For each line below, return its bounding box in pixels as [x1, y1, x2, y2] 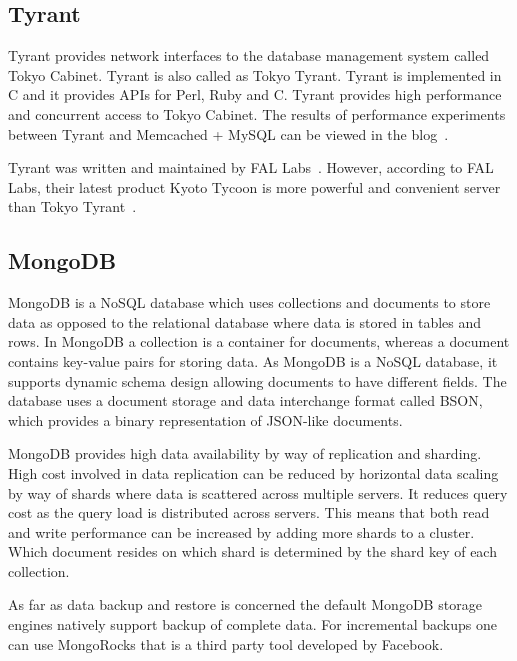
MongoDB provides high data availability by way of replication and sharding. [8, 443, 482, 464]
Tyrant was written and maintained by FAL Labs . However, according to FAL [8, 157, 494, 178]
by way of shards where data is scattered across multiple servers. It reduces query [8, 482, 508, 503]
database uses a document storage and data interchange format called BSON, [8, 390, 483, 411]
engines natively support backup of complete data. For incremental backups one [8, 614, 498, 635]
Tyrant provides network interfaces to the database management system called [8, 45, 490, 66]
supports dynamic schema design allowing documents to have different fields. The [8, 370, 507, 391]
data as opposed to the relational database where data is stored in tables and [8, 311, 482, 332]
